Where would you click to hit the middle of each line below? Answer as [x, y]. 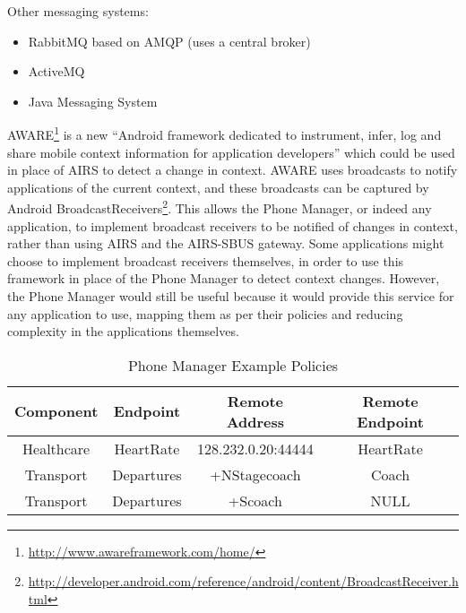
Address [255, 421]
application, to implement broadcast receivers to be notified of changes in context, [233, 225]
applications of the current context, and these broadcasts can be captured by [218, 187]
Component [56, 411]
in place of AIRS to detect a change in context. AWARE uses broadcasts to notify [233, 170]
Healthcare [56, 448]
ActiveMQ [56, 71]
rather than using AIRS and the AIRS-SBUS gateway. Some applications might [226, 243]
